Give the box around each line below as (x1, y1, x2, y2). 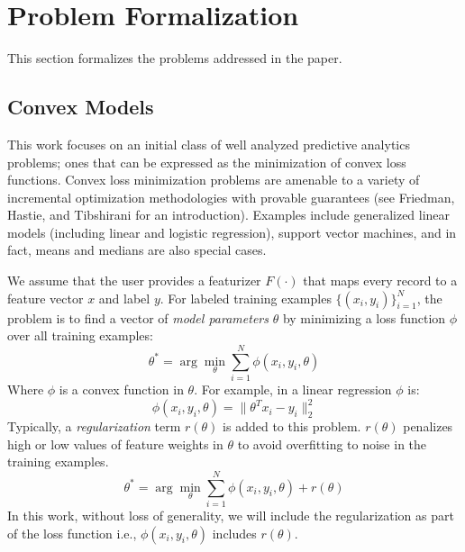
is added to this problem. (223, 417, 361, 436)
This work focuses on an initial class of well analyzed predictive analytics (7, 134, 410, 153)
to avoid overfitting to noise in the (237, 434, 427, 453)
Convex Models (7, 93, 154, 121)
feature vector (7, 288, 84, 307)
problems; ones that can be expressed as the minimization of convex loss (7, 152, 406, 171)
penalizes (403, 417, 453, 436)
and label (98, 288, 150, 307)
